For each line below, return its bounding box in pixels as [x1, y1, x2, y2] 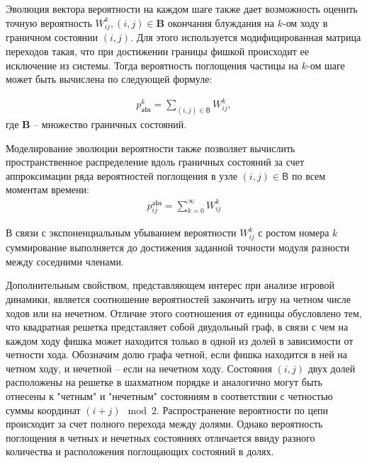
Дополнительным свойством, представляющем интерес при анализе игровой [6, 278, 334, 292]
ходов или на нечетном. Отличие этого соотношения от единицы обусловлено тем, [6, 305, 362, 320]
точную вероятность [6, 15, 92, 30]
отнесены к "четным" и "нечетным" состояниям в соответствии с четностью [6, 389, 333, 404]
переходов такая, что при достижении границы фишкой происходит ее [6, 43, 309, 58]
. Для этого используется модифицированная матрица [130, 30, 361, 45]
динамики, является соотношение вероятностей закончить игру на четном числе [6, 291, 351, 306]
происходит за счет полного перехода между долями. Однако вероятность [6, 416, 323, 431]
